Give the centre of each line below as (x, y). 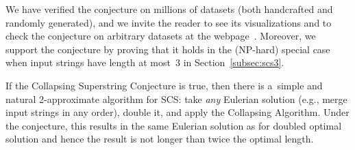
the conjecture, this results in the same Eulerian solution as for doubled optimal (174, 125)
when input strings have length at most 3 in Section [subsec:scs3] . (145, 62)
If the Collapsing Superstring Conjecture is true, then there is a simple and (164, 85)
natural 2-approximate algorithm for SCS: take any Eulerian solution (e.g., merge (176, 99)
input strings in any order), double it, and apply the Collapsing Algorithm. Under (177, 112)
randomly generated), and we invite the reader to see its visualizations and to (169, 22)
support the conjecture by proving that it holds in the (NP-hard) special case (168, 49)
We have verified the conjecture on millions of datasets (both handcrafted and (169, 9)
